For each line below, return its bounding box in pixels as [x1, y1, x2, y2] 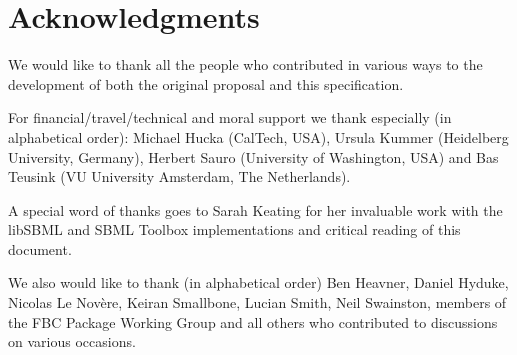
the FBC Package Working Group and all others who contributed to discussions [8, 311, 498, 332]
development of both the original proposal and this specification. [8, 73, 404, 94]
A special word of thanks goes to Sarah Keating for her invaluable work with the [8, 199, 503, 220]
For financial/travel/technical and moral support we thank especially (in [8, 107, 452, 128]
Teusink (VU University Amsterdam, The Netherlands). [8, 166, 351, 187]
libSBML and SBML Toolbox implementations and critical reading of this [8, 219, 461, 240]
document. [8, 238, 72, 259]
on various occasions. [8, 331, 136, 352]
